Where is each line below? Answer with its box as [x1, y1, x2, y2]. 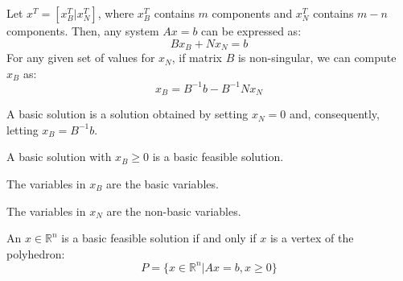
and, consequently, [289, 105, 380, 122]
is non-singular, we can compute [237, 49, 397, 66]
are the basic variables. [106, 175, 219, 192]
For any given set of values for [6, 49, 155, 66]
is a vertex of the [269, 229, 354, 246]
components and [212, 5, 293, 21]
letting [6, 121, 39, 138]
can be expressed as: [201, 23, 302, 39]
